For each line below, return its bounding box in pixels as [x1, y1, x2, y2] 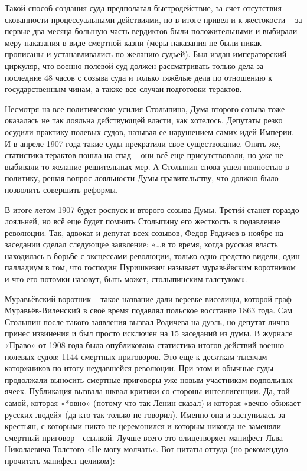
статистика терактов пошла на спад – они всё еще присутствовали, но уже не [5, 149, 283, 161]
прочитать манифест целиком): [5, 454, 115, 466]
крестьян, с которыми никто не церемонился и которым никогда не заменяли [5, 420, 281, 432]
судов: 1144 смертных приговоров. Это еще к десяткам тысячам [37, 350, 267, 362]
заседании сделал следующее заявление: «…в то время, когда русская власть [5, 238, 278, 250]
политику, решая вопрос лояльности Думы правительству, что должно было [5, 172, 279, 184]
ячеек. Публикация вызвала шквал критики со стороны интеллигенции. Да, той [5, 385, 290, 397]
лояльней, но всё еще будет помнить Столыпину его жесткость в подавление [5, 215, 280, 227]
